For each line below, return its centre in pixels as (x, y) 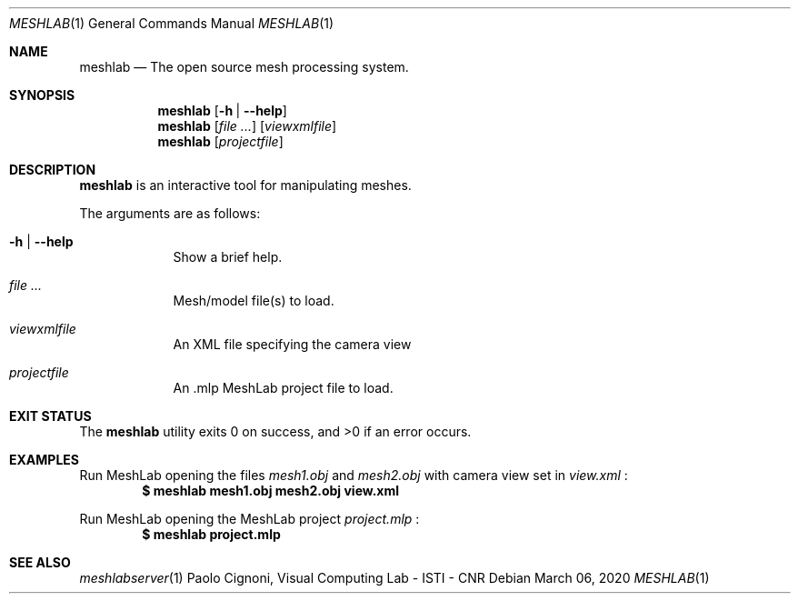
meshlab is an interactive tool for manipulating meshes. (245, 185)
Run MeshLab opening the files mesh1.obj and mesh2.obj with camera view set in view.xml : (354, 475)
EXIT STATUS (50, 416)
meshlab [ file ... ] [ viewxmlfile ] (247, 126)
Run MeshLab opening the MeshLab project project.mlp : (249, 519)
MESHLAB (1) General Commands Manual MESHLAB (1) (172, 23)
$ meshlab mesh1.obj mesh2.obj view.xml (271, 491)
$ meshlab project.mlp (211, 534)
